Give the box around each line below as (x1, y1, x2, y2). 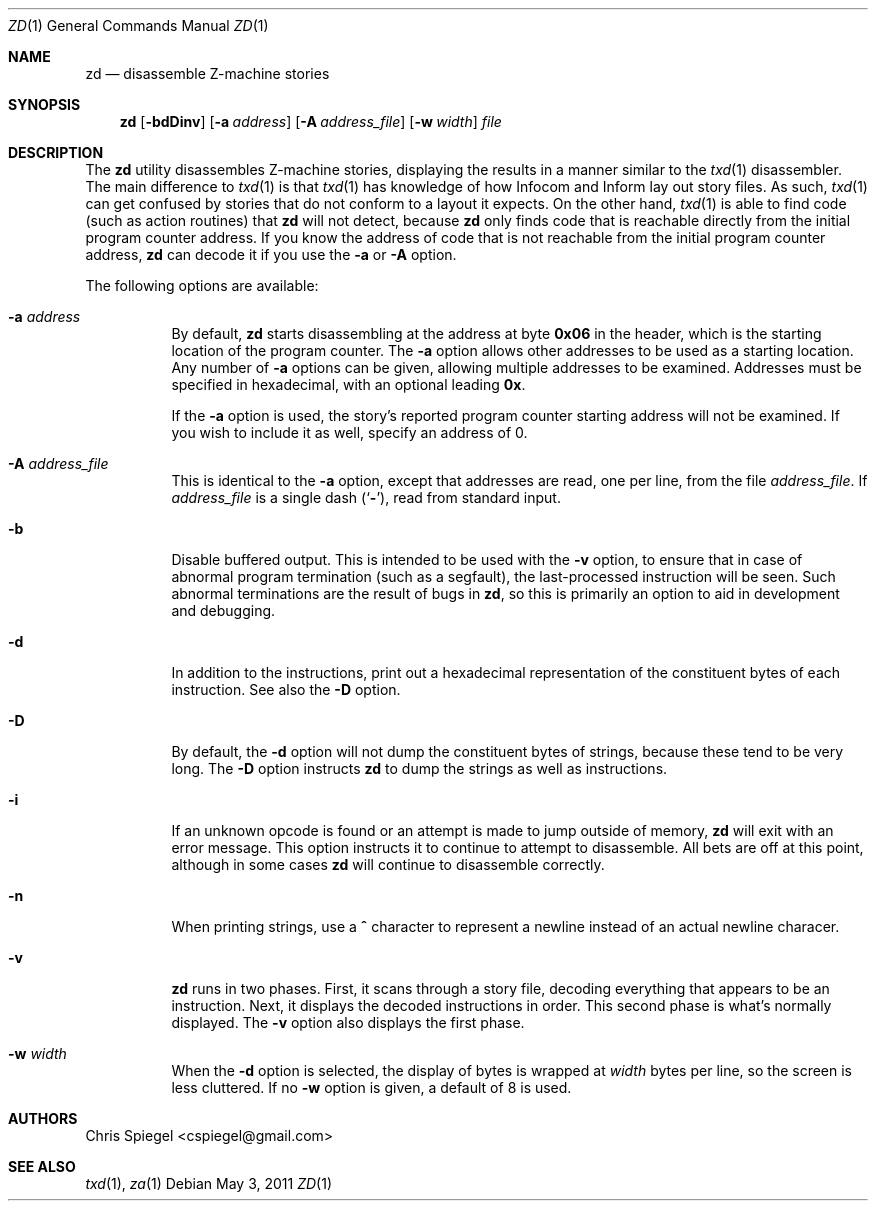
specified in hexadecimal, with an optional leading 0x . (171, 376, 526, 393)
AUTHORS (8, 1110, 78, 1127)
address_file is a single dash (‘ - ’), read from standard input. (171, 489, 561, 506)
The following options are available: (85, 277, 319, 294)
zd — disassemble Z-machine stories (85, 65, 330, 82)
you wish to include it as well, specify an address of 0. (171, 424, 528, 441)
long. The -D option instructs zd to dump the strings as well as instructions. (171, 760, 668, 777)
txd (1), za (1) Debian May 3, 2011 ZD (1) (85, 1175, 333, 1192)
